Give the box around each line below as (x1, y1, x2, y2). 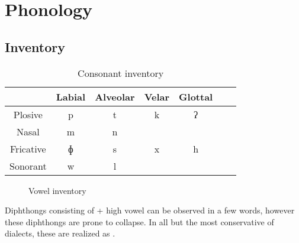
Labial (56, 89, 86, 103)
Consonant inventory (78, 66, 164, 80)
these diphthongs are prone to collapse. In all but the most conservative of (5, 215, 274, 228)
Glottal (179, 89, 213, 103)
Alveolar (95, 89, 135, 103)
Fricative (10, 141, 46, 155)
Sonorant (9, 158, 47, 173)
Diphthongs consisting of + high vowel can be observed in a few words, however (5, 204, 295, 216)
